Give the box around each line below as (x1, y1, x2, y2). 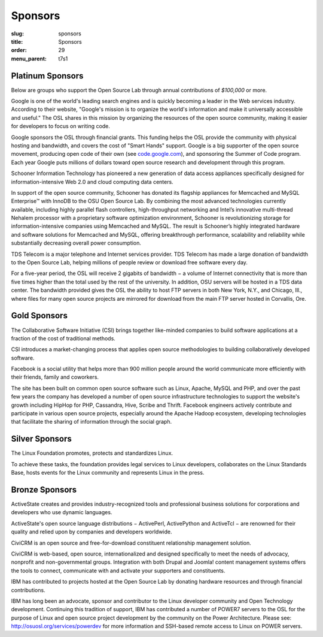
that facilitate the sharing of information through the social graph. (11, 418, 172, 425)
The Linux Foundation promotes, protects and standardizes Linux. (11, 449, 173, 457)
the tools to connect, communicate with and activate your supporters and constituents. (11, 567, 226, 574)
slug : (11, 30, 24, 37)
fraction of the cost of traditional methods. (11, 334, 116, 342)
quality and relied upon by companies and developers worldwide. (11, 528, 173, 536)
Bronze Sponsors (11, 484, 77, 494)
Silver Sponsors (11, 434, 72, 444)
